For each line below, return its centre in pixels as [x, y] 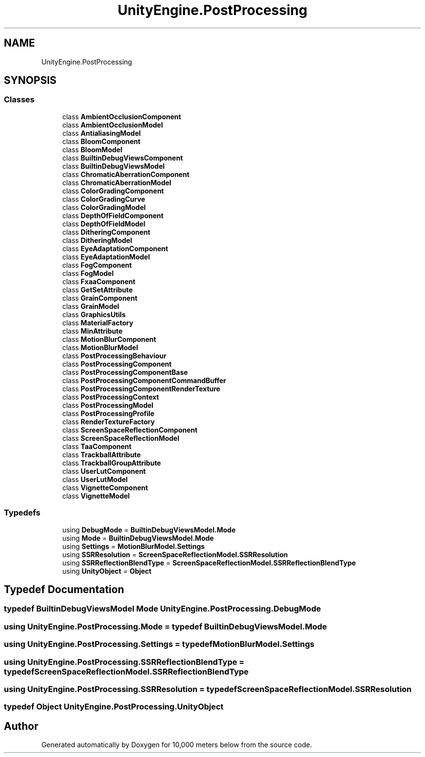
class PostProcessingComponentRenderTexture [141, 388]
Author [21, 726]
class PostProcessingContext [111, 397]
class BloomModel [92, 149]
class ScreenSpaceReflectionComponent [130, 430]
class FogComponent [97, 265]
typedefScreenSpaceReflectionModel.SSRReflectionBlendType [126, 671]
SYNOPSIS [30, 81]
